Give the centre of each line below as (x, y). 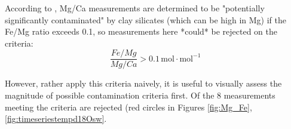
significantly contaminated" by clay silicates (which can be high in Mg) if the (145, 19)
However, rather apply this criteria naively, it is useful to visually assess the (143, 83)
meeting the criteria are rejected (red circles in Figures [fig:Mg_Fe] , (128, 107)
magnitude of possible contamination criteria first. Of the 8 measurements (140, 95)
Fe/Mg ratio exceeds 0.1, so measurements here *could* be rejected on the (141, 31)
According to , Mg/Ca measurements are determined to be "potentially (135, 8)
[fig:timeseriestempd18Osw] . (56, 119)
